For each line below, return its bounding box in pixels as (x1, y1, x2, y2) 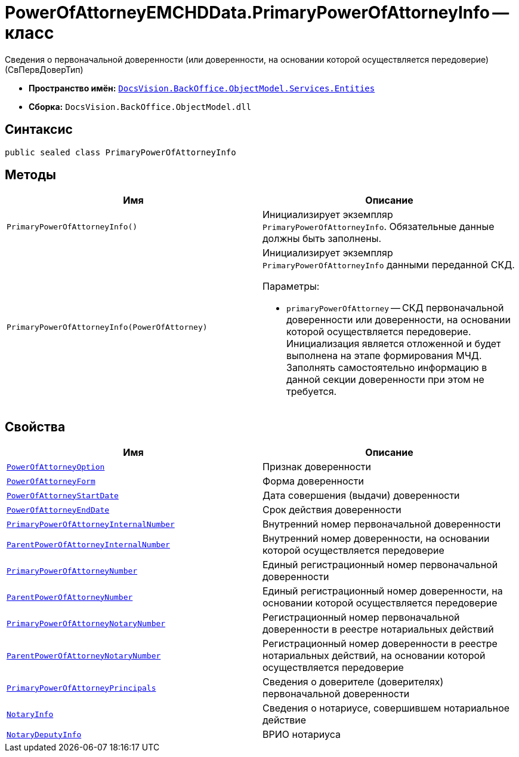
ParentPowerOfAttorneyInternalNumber (7, 540, 170, 549)
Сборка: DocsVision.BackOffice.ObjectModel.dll (29, 101, 252, 112)
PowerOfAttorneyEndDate (7, 505, 110, 514)
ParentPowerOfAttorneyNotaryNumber (7, 651, 161, 660)
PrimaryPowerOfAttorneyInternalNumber (7, 519, 175, 529)
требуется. (286, 385, 337, 398)
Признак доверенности (262, 461, 372, 473)
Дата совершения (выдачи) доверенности (262, 489, 460, 502)
